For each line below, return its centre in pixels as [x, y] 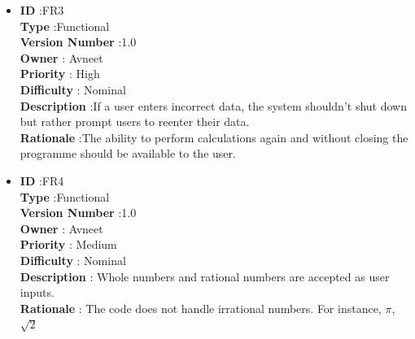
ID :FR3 [42, 10]
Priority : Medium [68, 244]
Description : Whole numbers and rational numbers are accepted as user [205, 276]
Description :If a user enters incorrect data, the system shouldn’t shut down [213, 105]
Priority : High [60, 74]
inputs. [37, 292]
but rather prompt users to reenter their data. [135, 122]
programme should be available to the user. [128, 153]
